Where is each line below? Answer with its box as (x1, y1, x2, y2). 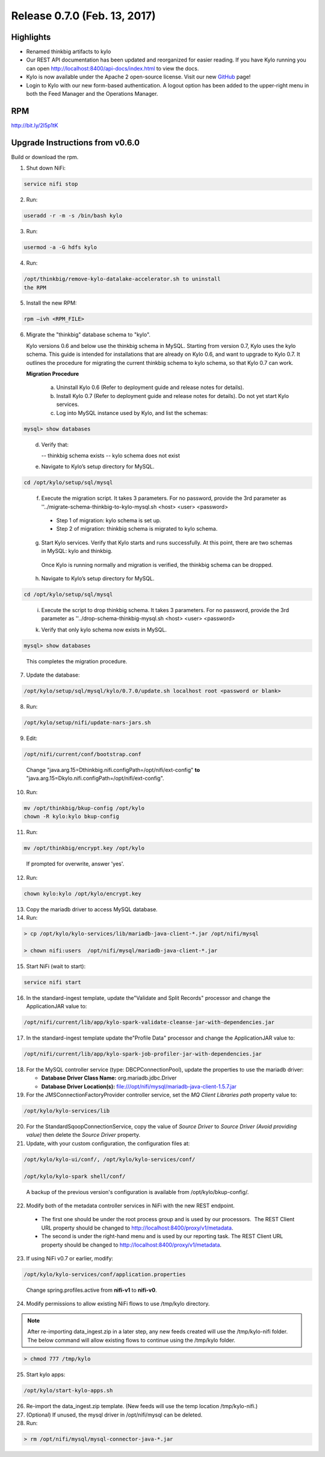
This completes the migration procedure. (26, 657, 128, 665)
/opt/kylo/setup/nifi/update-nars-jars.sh (23, 719, 151, 726)
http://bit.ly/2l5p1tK (11, 121, 58, 129)
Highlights (11, 32, 51, 42)
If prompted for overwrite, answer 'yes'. (26, 860, 125, 868)
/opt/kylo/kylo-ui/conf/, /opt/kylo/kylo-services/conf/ (23, 1155, 196, 1163)
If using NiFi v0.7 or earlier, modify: (26, 1254, 114, 1262)
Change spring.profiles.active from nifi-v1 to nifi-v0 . (26, 1286, 157, 1294)
